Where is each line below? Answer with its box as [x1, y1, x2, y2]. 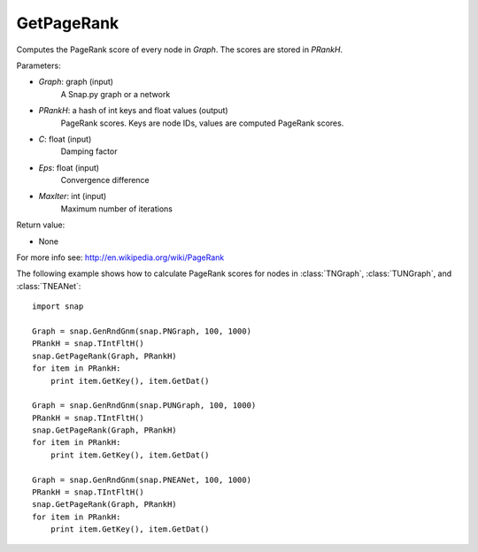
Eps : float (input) [38, 162, 100, 172]
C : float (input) [38, 134, 92, 144]
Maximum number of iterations [60, 203, 173, 214]
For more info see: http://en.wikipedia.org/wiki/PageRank [16, 252, 225, 263]
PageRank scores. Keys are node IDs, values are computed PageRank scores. [60, 118, 344, 128]
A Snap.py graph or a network [60, 88, 171, 99]
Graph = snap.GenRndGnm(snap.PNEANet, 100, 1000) [32, 474, 252, 485]
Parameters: [16, 60, 61, 71]
